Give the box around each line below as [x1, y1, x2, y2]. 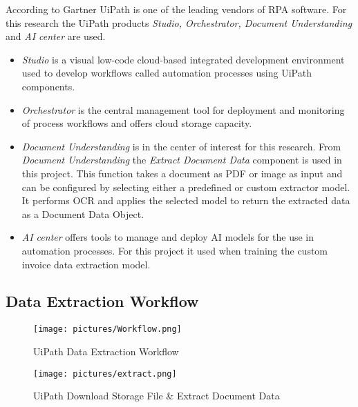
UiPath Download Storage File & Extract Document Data [33, 388, 280, 403]
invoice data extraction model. [21, 257, 151, 271]
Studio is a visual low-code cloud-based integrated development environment [21, 52, 345, 66]
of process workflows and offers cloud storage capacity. [21, 116, 252, 130]
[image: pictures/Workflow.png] [33, 324, 182, 335]
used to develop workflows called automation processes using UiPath [21, 66, 312, 80]
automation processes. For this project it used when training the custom [21, 243, 328, 257]
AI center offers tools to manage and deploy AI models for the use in [21, 230, 314, 244]
